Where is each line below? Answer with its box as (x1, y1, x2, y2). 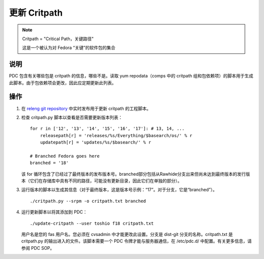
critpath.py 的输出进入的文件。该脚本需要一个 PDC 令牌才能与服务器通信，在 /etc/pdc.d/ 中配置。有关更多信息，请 (21, 238, 252, 244)
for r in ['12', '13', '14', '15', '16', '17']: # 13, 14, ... (30, 126, 185, 132)
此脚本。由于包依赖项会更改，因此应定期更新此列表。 (9, 80, 116, 86)
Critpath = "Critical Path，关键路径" (22, 36, 94, 42)
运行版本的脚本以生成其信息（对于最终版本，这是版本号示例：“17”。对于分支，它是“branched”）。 (21, 187, 218, 193)
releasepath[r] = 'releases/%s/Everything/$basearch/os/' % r (40, 133, 193, 138)
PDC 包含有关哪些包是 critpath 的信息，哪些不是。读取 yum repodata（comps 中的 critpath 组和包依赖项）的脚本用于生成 (9, 73, 254, 79)
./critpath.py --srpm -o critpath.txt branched (30, 198, 146, 204)
